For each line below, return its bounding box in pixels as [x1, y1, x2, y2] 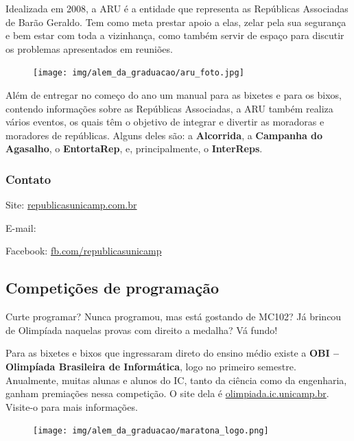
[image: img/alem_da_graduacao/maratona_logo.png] [33, 426, 269, 436]
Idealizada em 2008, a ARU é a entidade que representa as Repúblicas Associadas [5, 1, 349, 15]
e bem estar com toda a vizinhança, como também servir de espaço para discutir [5, 28, 344, 43]
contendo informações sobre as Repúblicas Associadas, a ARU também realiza [5, 101, 333, 115]
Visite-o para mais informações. [5, 399, 138, 414]
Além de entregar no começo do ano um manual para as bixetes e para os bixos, [5, 88, 342, 102]
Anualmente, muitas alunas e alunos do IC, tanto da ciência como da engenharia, [5, 372, 347, 387]
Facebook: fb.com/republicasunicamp [5, 243, 162, 258]
